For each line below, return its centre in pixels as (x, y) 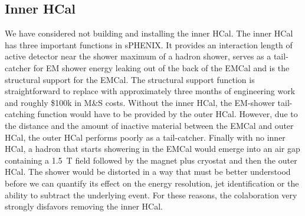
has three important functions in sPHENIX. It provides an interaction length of (149, 44)
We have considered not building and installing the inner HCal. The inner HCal (149, 33)
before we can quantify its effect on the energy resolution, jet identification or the (152, 183)
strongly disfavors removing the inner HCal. (84, 206)
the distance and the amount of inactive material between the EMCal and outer (149, 125)
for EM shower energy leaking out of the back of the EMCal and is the (161, 67)
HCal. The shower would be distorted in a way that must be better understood (148, 172)
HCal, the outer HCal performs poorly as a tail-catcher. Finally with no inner (145, 137)
